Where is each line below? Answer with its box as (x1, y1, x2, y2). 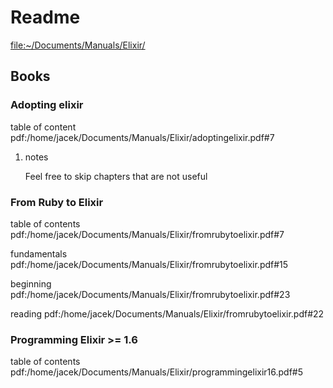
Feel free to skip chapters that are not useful (24, 170, 208, 182)
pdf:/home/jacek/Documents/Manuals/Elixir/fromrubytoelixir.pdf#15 (10, 258, 289, 270)
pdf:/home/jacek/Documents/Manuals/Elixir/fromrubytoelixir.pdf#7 (10, 228, 285, 240)
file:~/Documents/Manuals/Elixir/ (10, 39, 146, 51)
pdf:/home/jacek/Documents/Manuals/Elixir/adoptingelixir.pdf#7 (10, 131, 275, 143)
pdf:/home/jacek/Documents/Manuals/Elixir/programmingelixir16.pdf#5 (10, 366, 304, 378)
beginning (10, 277, 52, 290)
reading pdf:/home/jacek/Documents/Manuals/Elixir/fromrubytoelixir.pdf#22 (10, 307, 325, 320)
